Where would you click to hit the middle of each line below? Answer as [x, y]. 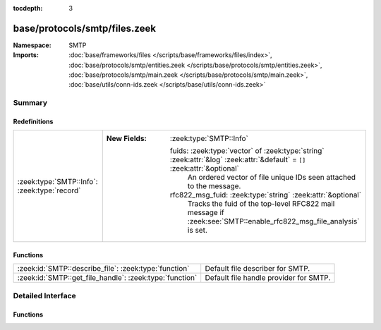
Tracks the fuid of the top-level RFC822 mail [261, 204]
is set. [197, 231]
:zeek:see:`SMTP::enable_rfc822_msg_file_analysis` [273, 221]
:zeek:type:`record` [49, 190]
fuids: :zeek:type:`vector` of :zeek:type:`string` [247, 151]
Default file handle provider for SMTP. [268, 278]
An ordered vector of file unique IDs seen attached [272, 178]
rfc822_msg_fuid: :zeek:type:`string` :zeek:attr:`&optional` [266, 195]
